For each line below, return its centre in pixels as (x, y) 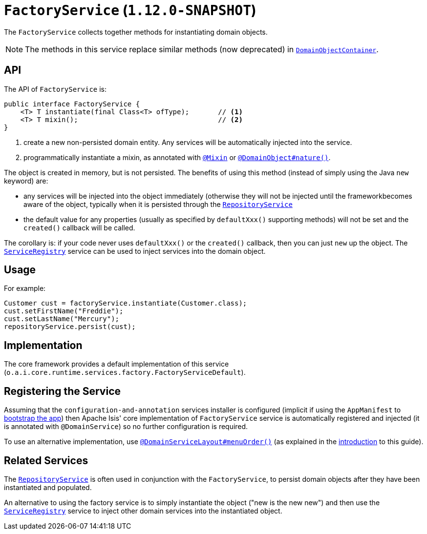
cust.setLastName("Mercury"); (62, 319)
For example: (25, 288)
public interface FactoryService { (72, 104)
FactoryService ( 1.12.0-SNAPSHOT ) (130, 10)
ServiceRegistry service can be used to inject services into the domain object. (135, 251)
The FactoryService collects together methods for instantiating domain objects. (136, 32)
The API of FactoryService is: (55, 89)
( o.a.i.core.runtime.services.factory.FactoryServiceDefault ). (125, 372)
